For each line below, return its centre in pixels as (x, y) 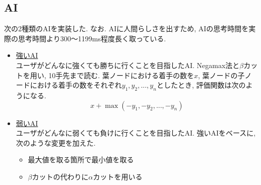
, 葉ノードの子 (221, 75)
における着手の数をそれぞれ (76, 85)
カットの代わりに (60, 176)
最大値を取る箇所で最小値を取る (81, 160)
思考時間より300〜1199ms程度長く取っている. (92, 38)
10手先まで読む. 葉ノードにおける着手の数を (121, 75)
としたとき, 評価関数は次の (201, 85)
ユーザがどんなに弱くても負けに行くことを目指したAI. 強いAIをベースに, (136, 133)
